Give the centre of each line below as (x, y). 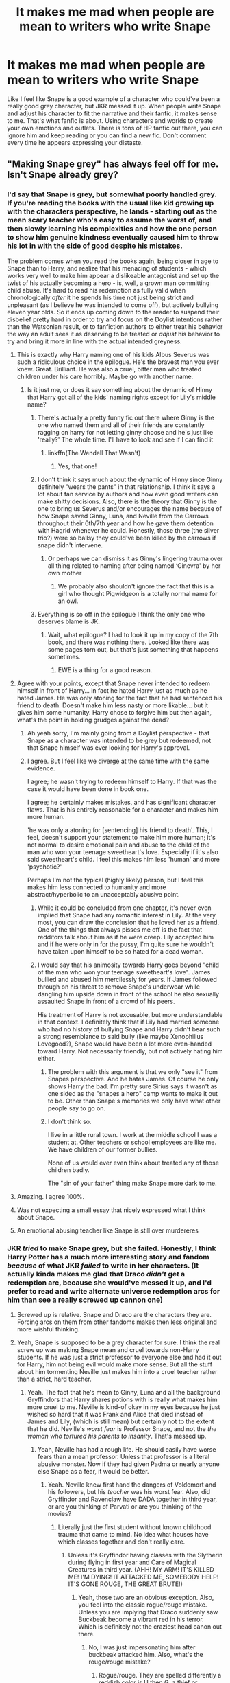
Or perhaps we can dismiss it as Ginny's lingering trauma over (135, 558)
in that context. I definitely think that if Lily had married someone (128, 1022)
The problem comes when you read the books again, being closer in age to (113, 261)
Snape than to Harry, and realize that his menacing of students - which (107, 268)
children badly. (69, 1170)
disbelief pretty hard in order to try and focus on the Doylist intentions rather (115, 319)
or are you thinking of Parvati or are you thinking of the (125, 1506)
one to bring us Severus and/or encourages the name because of (130, 508)
